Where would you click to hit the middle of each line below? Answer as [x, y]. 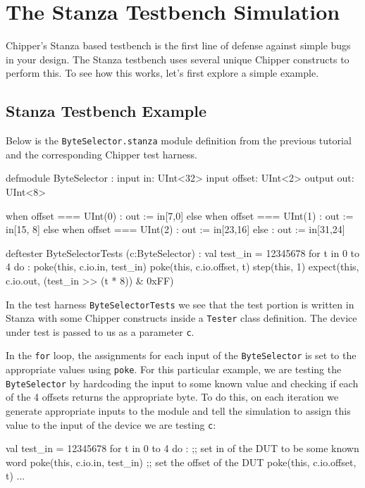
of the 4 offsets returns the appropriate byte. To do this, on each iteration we [172, 397]
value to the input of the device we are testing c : [111, 424]
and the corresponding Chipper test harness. [101, 154]
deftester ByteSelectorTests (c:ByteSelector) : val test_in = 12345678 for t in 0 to [183, 252]
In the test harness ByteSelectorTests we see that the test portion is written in [180, 304]
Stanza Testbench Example [106, 111]
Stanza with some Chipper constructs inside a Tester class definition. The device [181, 318]
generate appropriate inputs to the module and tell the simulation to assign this [178, 411]
